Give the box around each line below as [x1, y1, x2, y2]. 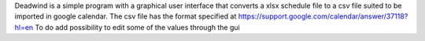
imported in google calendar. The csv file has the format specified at [14, 12, 237, 21]
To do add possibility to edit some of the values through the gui [35, 22, 240, 32]
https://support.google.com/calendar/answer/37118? [238, 12, 408, 21]
